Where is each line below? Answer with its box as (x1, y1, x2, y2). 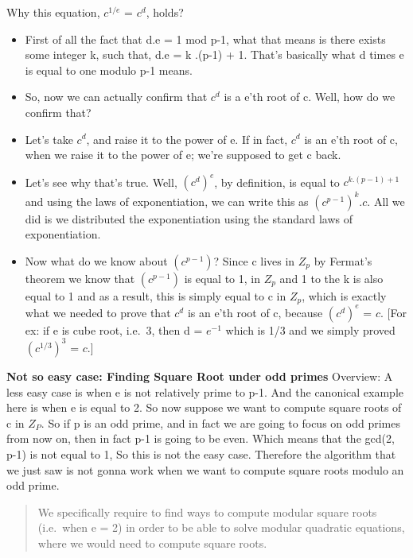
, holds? (146, 4, 184, 20)
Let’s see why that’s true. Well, (25, 173, 177, 190)
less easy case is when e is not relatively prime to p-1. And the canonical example (6, 383, 404, 400)
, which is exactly (302, 287, 387, 304)
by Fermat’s (314, 252, 372, 269)
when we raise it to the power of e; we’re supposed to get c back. (25, 146, 341, 163)
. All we (367, 192, 405, 209)
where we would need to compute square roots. (37, 534, 267, 551)
